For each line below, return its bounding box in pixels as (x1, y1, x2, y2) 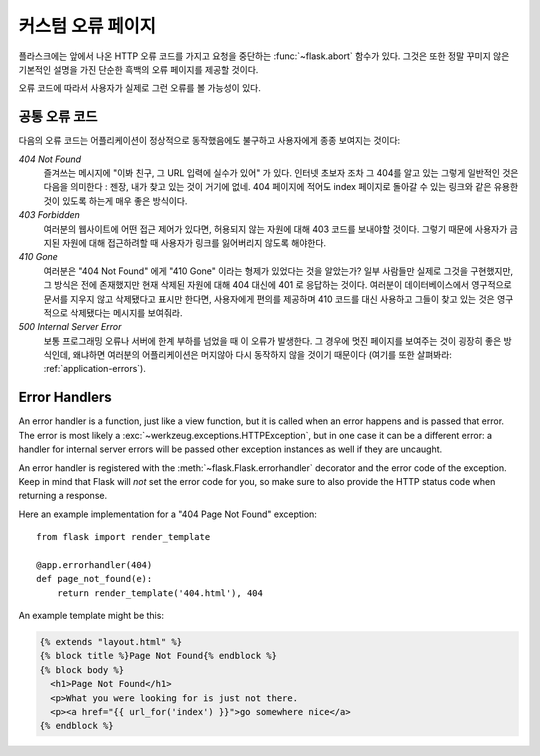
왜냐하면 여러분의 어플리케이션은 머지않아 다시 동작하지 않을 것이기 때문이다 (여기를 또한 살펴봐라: (72, 349, 452, 361)
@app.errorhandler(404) (36, 559, 153, 570)
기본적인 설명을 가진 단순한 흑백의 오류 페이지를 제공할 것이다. (18, 63, 259, 75)
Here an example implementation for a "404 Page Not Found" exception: (18, 508, 317, 520)
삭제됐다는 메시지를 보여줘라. (70, 306, 183, 319)
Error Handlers (18, 389, 112, 406)
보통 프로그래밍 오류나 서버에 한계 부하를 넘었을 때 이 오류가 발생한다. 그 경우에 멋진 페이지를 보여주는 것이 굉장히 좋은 (43, 335, 502, 347)
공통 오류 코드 (18, 108, 98, 125)
